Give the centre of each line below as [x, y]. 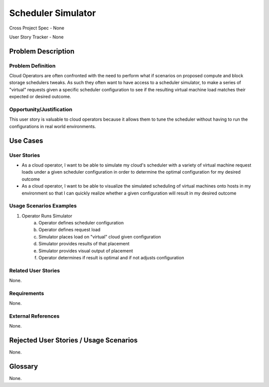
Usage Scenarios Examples [43, 206]
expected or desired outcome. [40, 97]
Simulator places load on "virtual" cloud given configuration [100, 236]
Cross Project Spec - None [37, 28]
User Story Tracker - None [37, 37]
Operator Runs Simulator [47, 216]
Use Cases [26, 140]
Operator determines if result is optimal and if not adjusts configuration [111, 258]
